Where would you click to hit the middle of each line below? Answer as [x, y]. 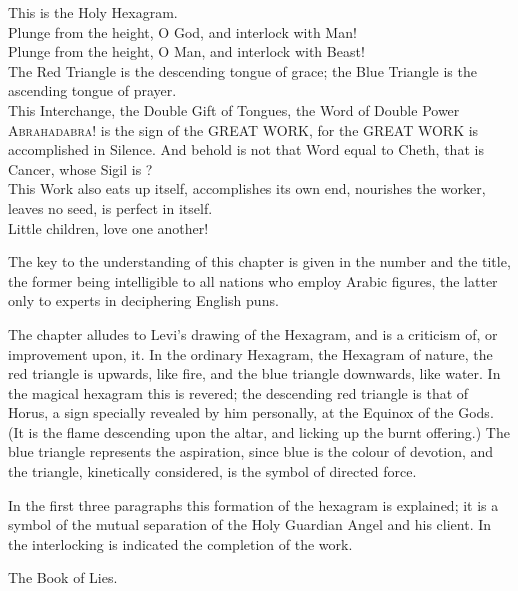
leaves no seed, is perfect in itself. [110, 207]
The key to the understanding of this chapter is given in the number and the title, [259, 261]
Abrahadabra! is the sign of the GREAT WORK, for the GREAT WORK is [243, 129]
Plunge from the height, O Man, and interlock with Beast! [186, 51]
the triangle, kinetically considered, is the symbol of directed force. [212, 471]
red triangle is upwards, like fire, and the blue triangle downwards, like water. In [254, 373]
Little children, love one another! [108, 227]
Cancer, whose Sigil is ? [80, 168]
